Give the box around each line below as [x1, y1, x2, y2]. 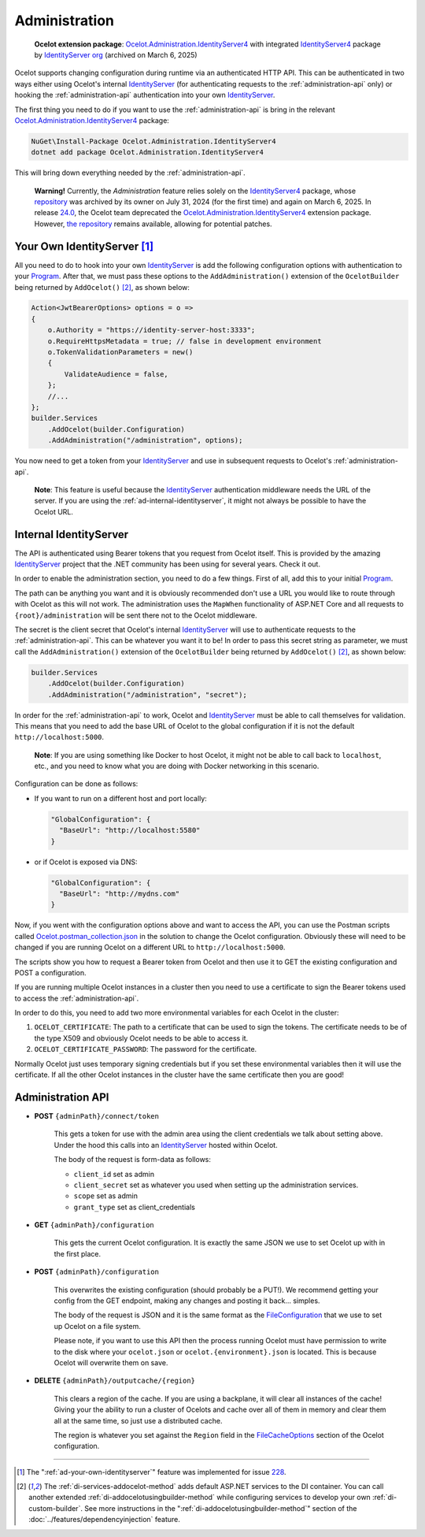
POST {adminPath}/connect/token [34, 1111, 159, 1120]
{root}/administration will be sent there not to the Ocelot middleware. [14, 611, 257, 620]
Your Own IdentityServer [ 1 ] [14, 239, 153, 253]
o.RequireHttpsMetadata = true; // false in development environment [47, 336, 322, 346]
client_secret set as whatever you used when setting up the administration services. [73, 1180, 359, 1190]
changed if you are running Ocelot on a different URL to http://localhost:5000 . [14, 942, 286, 952]
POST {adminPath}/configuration [34, 1267, 159, 1276]
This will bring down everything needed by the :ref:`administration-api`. [14, 168, 246, 177]
